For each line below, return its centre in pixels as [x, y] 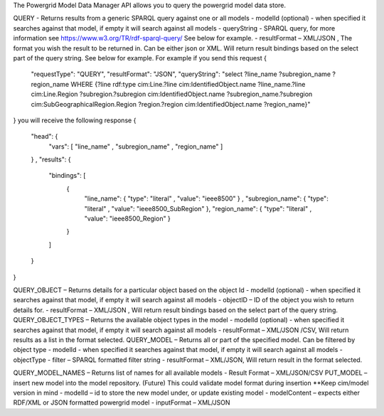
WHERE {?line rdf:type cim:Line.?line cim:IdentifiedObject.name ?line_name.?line [188, 84]
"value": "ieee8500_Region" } [127, 219]
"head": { [44, 137]
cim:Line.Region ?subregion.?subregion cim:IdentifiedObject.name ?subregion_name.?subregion [172, 94]
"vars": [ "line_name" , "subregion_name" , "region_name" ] [136, 146]
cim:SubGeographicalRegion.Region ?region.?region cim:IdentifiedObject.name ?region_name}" [171, 104]
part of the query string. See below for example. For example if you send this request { [140, 58]
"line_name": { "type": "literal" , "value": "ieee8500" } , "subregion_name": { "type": [206, 198]
